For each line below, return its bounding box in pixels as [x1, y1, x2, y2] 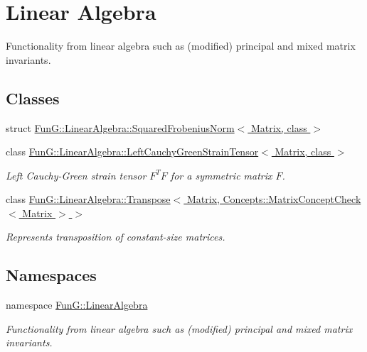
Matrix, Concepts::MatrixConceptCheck [186, 192, 361, 207]
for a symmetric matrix [170, 167, 272, 182]
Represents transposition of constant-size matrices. [6, 229, 225, 244]
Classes [6, 87, 60, 109]
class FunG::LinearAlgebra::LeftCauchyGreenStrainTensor [6, 144, 259, 159]
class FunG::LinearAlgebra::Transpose [6, 192, 171, 207]
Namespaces [6, 264, 97, 286]
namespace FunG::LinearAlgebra [6, 297, 148, 312]
